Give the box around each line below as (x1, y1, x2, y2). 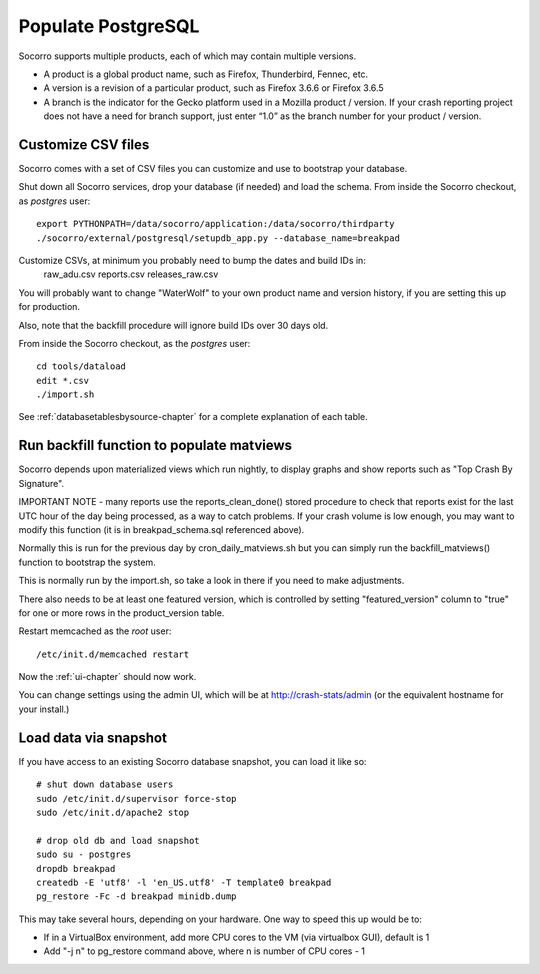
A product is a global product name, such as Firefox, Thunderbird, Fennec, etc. (43, 68, 369, 80)
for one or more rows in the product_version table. (18, 606, 225, 619)
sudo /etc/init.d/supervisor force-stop (36, 793, 237, 804)
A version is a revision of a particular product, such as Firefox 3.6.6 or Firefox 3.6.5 (43, 82, 384, 94)
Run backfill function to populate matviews (18, 437, 293, 454)
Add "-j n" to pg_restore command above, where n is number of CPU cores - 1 (43, 945, 365, 957)
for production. (18, 301, 80, 313)
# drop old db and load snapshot (36, 835, 200, 846)
